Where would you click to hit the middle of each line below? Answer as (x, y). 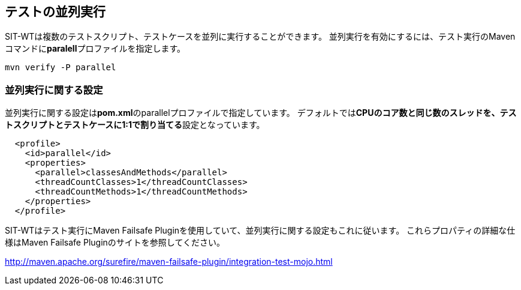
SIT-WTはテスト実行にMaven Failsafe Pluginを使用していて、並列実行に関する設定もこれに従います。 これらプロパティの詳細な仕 (260, 231)
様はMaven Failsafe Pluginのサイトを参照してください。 (115, 243)
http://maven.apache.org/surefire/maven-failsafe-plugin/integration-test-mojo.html (169, 262)
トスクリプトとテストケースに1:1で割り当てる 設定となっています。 (135, 125)
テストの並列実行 (55, 12)
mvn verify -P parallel (61, 68)
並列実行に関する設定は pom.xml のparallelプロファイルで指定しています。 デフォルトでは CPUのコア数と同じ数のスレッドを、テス (261, 113)
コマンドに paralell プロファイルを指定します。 (95, 49)
